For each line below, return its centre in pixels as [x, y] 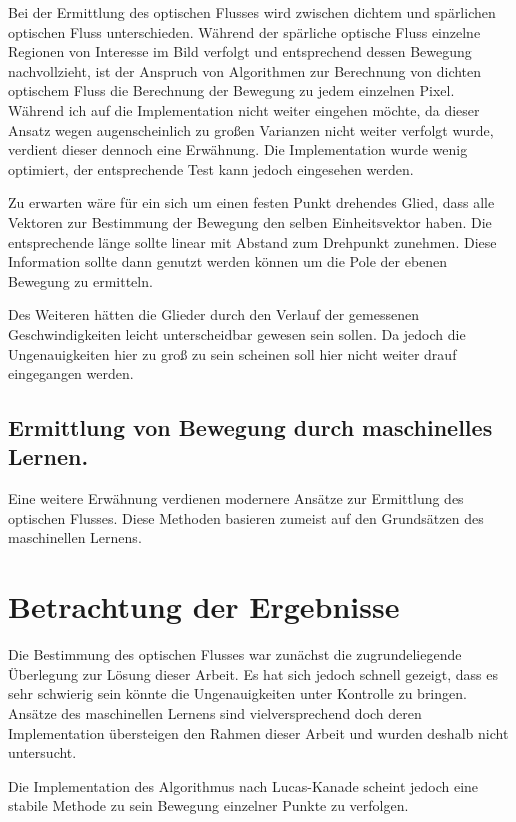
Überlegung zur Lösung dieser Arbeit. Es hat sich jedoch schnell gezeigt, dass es [253, 673]
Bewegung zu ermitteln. [80, 280]
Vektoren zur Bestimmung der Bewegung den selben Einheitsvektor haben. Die [250, 221]
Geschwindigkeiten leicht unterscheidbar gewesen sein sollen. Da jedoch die [237, 333]
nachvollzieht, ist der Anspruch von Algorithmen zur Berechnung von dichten [245, 70]
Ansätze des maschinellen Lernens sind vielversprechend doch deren [215, 712]
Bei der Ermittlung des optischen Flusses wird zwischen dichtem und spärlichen [252, 12]
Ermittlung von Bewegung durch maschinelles [250, 427]
